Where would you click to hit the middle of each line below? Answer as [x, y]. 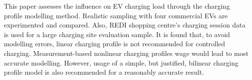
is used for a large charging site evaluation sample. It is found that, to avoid [117, 34]
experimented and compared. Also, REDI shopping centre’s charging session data [125, 25]
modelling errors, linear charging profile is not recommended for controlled [115, 44]
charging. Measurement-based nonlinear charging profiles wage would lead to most [126, 53]
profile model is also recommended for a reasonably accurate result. [104, 72]
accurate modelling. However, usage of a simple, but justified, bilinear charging [121, 62]
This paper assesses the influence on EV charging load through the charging [117, 6]
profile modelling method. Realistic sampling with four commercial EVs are [116, 15]
